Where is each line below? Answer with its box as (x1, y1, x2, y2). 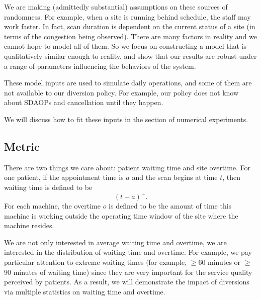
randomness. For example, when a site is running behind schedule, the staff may (4, 11, 251, 22)
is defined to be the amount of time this (109, 201, 232, 211)
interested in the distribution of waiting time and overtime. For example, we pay (4, 247, 252, 257)
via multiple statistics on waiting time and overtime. (4, 286, 165, 296)
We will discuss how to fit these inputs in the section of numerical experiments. (4, 114, 248, 124)
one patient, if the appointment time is (4, 172, 124, 182)
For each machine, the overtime (4, 201, 101, 211)
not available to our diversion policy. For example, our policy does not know (4, 87, 239, 97)
